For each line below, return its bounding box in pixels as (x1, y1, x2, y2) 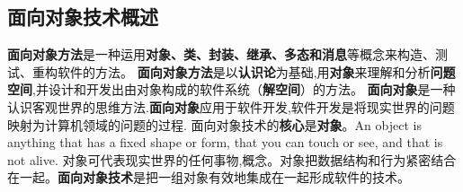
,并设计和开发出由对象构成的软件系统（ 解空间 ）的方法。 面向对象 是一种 (32, 80, 456, 99)
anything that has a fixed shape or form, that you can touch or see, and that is (7, 133, 443, 152)
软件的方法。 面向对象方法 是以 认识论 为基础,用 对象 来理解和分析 (57, 62, 431, 81)
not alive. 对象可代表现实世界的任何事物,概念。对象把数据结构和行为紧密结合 (7, 150, 457, 169)
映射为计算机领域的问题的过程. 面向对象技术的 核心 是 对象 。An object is (7, 115, 422, 134)
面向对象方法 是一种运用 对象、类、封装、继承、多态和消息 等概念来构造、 (7, 45, 435, 64)
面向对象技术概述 (7, 3, 158, 31)
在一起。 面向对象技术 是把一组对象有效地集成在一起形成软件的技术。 (7, 168, 410, 187)
